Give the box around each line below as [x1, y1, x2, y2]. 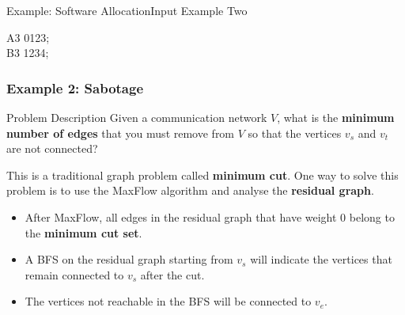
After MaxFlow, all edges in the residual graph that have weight [25, 208, 337, 225]
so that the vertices [248, 124, 342, 141]
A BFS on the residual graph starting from [25, 251, 233, 268]
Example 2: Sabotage [6, 78, 144, 97]
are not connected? [6, 140, 98, 157]
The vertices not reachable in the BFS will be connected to [25, 293, 312, 309]
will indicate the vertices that [250, 251, 392, 268]
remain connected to [25, 266, 124, 283]
